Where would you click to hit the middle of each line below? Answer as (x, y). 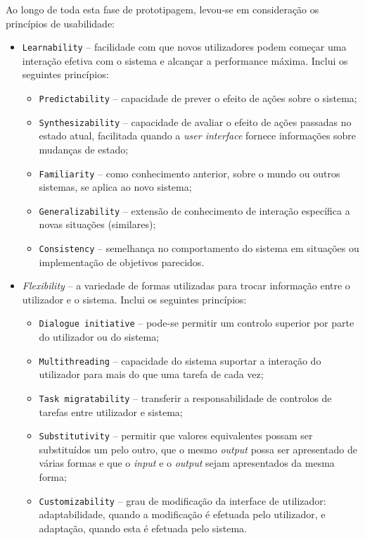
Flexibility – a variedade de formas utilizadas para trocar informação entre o (186, 285)
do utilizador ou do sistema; (99, 337)
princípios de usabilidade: (60, 23)
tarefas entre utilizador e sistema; (111, 412)
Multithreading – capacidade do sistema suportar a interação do (180, 360)
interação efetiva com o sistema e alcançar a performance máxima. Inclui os (185, 60)
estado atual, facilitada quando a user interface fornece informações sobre (198, 136)
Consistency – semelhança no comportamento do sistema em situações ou (199, 248)
